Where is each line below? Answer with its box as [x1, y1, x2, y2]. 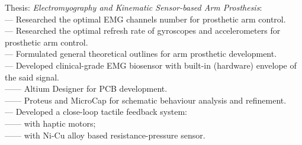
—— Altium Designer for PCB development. [5, 82, 168, 95]
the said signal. [5, 70, 59, 83]
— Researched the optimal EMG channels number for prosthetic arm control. [5, 12, 286, 25]
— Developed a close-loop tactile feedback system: [5, 105, 187, 118]
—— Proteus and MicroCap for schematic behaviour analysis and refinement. [5, 94, 287, 106]
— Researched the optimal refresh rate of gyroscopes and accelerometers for [5, 24, 281, 37]
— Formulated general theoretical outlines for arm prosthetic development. [5, 47, 277, 60]
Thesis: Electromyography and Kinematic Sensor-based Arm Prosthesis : [5, 1, 262, 13]
